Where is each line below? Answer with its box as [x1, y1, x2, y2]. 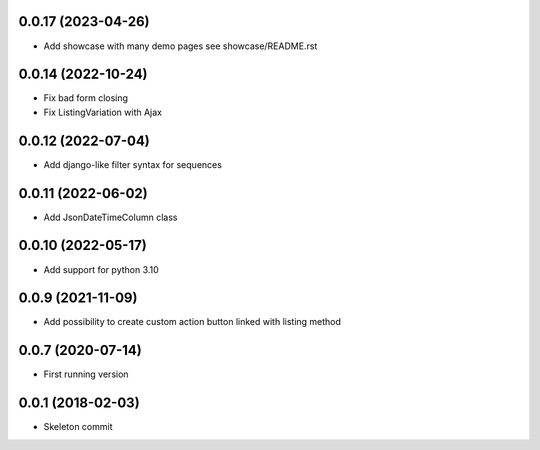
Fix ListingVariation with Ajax [43, 106, 162, 118]
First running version [43, 368, 129, 380]
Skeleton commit [43, 421, 114, 433]
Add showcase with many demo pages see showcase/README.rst [43, 40, 318, 52]
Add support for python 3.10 [43, 263, 159, 275]
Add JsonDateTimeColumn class [43, 211, 178, 223]
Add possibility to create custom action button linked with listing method [43, 316, 342, 328]
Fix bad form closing [43, 92, 129, 104]
